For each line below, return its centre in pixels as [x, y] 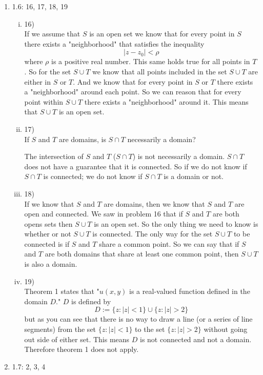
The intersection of [54, 156]
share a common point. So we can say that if [169, 243]
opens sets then [48, 223]
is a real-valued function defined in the [190, 291]
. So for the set [48, 71]
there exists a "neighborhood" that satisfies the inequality [114, 43]
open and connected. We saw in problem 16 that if [104, 214]
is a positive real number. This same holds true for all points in [150, 61]
